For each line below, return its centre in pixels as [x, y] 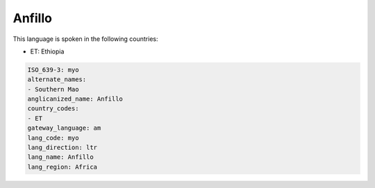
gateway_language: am [64, 128]
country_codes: [53, 109]
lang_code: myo [53, 138]
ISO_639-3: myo [53, 70]
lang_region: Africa [62, 167]
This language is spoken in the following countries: [85, 39]
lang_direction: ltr [62, 148]
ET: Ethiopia [47, 51]
